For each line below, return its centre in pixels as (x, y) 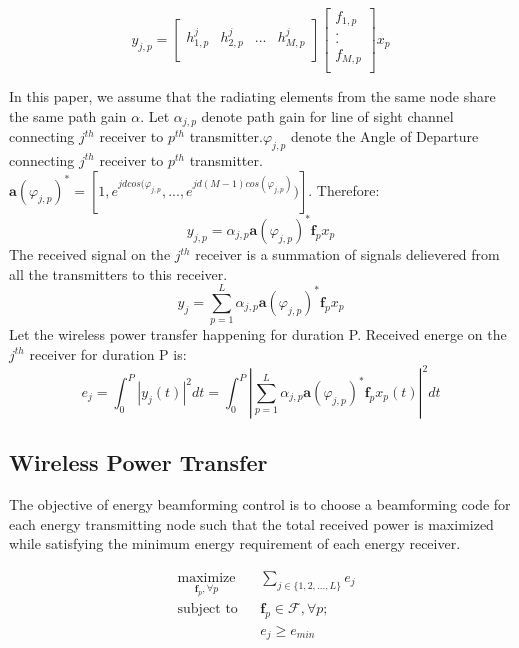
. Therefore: (344, 189)
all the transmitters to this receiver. (118, 273)
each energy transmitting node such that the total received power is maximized (251, 523)
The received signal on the (90, 254)
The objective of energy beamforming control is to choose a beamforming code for (260, 504)
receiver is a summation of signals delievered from (347, 254)
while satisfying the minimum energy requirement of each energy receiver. (235, 543)
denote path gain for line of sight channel (327, 115)
